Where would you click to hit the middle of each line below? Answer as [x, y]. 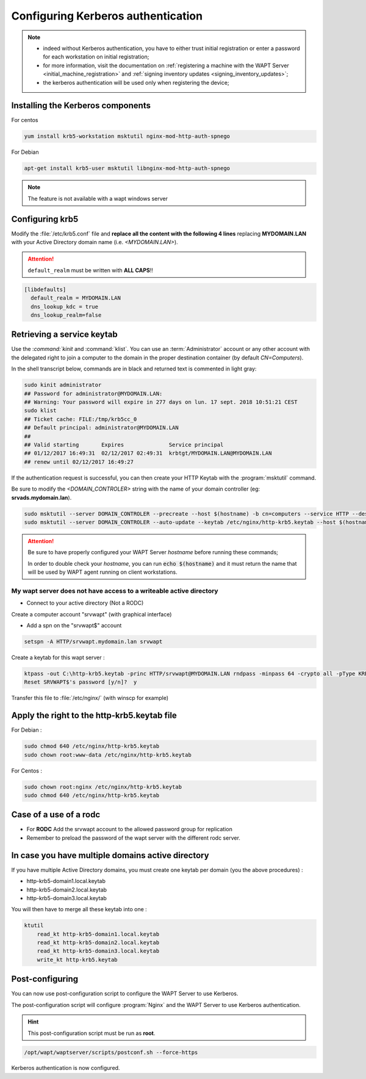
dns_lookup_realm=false [66, 315]
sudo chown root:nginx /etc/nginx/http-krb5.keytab [103, 787]
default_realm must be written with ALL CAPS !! [91, 270]
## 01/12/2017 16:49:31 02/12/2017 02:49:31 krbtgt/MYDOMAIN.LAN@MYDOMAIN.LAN [148, 453]
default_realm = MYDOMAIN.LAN [76, 298]
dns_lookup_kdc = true [65, 306]
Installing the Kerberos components [81, 106]
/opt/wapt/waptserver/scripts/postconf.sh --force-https [111, 1052]
